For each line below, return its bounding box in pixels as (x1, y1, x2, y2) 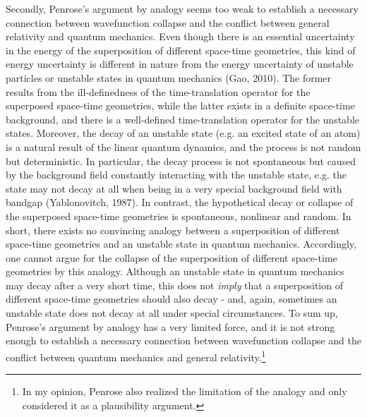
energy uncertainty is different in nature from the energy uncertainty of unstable (6, 56, 354, 71)
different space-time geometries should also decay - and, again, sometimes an (6, 291, 337, 306)
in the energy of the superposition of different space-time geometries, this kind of (6, 42, 356, 57)
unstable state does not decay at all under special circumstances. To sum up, (6, 306, 338, 320)
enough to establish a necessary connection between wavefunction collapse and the (6, 333, 361, 348)
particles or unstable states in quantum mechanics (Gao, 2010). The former (6, 70, 332, 85)
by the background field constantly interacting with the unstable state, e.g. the (6, 167, 347, 182)
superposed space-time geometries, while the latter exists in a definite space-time (6, 98, 355, 113)
